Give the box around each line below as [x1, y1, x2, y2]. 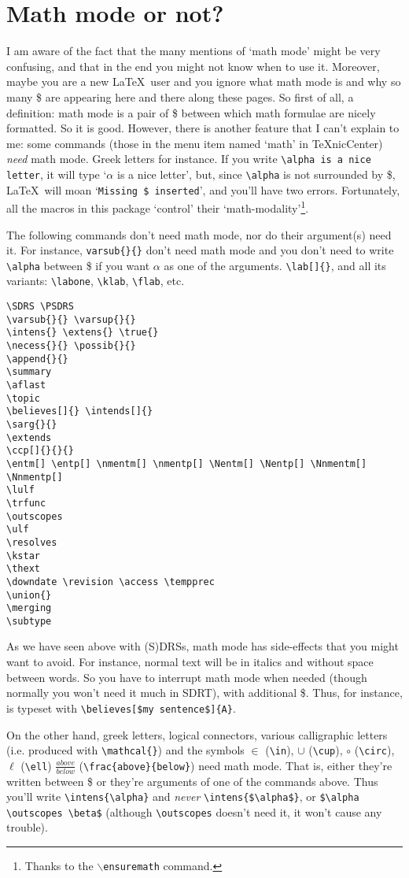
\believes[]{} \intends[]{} [6, 406, 153, 417]
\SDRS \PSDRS [6, 301, 74, 313]
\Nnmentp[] [6, 471, 63, 483]
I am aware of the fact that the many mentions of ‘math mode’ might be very [6, 43, 381, 59]
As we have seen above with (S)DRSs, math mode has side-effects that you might [6, 638, 399, 654]
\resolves [6, 536, 57, 548]
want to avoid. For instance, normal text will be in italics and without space [6, 654, 374, 670]
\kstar [6, 550, 40, 561]
